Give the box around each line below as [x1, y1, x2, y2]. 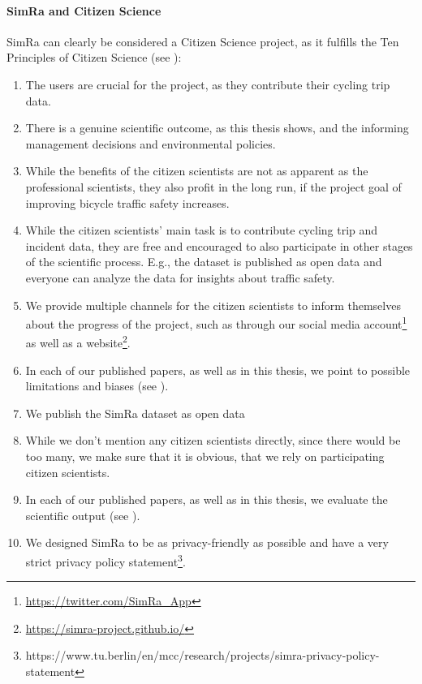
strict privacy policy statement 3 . [25, 550, 186, 570]
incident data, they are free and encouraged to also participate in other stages [25, 237, 413, 254]
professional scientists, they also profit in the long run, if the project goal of [25, 178, 402, 195]
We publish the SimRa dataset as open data [25, 404, 245, 421]
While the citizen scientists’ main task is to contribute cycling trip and [25, 222, 378, 239]
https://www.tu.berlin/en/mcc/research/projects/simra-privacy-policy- [25, 647, 380, 664]
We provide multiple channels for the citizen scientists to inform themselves [25, 296, 401, 313]
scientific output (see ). [25, 506, 140, 523]
